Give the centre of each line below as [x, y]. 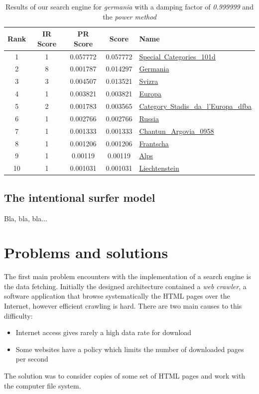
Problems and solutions [86, 252]
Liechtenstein [159, 168]
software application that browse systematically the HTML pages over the [117, 296]
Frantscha [154, 143]
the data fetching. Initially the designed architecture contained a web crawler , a [125, 286]
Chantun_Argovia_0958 [177, 131]
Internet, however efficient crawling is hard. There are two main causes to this [123, 306]
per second [32, 359]
